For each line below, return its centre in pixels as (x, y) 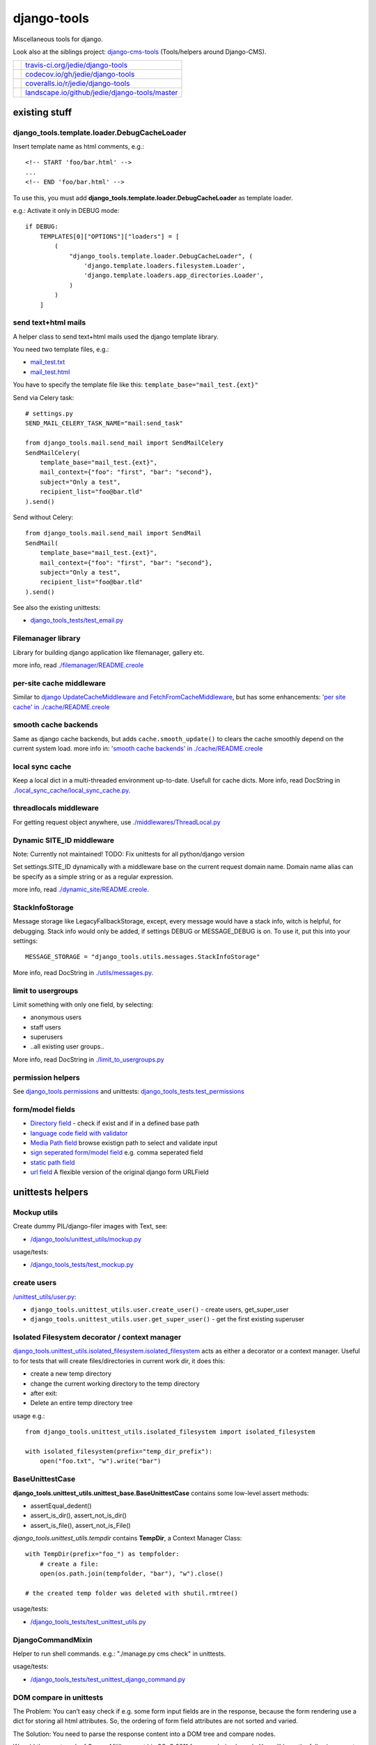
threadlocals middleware (56, 808)
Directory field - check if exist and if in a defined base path (115, 1123)
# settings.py (49, 414)
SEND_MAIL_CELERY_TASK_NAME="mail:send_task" (104, 423)
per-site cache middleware (59, 683)
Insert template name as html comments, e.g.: (78, 147)
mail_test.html (50, 372)
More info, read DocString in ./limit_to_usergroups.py (88, 1059)
